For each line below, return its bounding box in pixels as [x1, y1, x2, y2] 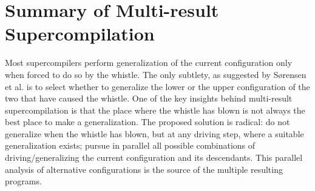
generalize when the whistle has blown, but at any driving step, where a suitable [5, 127, 304, 140]
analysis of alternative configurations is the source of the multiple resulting [5, 163, 283, 175]
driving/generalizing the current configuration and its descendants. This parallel [5, 151, 303, 164]
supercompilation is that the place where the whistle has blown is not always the [5, 103, 305, 116]
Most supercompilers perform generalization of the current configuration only [5, 56, 293, 69]
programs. [5, 175, 42, 187]
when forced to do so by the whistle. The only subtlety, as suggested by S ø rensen [5, 68, 307, 80]
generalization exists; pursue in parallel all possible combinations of [5, 139, 256, 152]
